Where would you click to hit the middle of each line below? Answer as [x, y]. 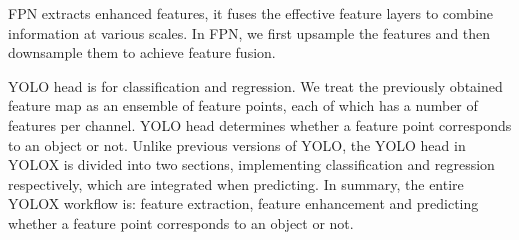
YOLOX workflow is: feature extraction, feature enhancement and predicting [243, 203]
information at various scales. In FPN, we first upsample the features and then [249, 32]
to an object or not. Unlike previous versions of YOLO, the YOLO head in [237, 144]
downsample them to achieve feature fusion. [142, 52]
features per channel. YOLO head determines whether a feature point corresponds [260, 124]
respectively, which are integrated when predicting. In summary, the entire [236, 183]
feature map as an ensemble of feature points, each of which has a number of [243, 105]
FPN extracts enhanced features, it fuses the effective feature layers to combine [251, 13]
